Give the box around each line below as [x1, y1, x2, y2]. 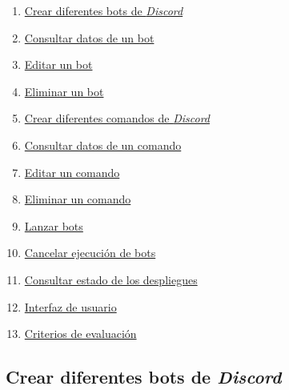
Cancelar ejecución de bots [24, 244, 156, 261]
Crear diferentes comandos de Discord [24, 110, 210, 127]
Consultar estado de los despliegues [24, 271, 198, 287]
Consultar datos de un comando [24, 136, 182, 153]
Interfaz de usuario [24, 298, 117, 315]
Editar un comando [24, 163, 120, 180]
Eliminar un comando [24, 191, 131, 207]
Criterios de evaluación [24, 325, 137, 342]
